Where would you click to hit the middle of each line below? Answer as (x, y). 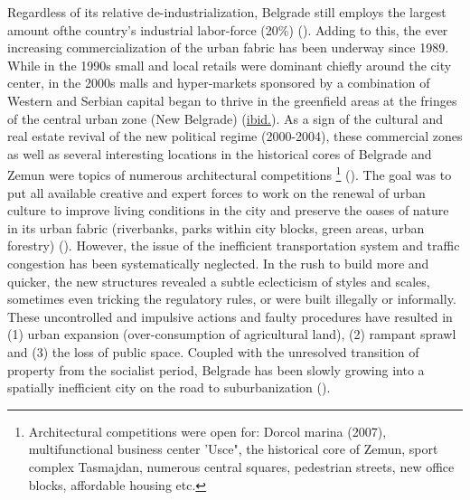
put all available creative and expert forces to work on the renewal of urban (216, 192)
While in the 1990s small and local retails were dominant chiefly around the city (230, 65)
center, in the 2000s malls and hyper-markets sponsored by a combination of (219, 83)
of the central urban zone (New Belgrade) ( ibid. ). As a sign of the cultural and (225, 118)
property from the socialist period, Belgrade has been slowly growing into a (216, 369)
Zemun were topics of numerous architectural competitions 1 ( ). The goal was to (230, 173)
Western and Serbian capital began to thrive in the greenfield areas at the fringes (232, 100)
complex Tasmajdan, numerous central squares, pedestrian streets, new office (241, 466)
